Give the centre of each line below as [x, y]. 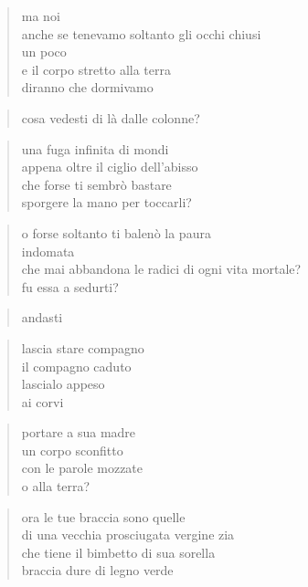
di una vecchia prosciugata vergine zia [128, 535]
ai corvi [42, 401]
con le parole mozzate [82, 468]
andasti [42, 317]
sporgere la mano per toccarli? [106, 202]
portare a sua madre [79, 432]
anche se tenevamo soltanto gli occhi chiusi [141, 33]
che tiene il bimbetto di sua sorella [118, 552]
